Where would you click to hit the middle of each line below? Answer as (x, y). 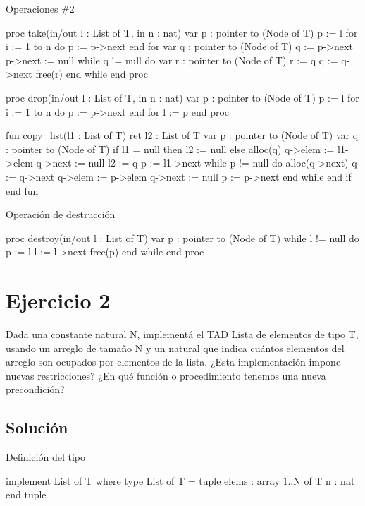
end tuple (26, 494)
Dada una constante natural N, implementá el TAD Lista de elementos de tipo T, (182, 334)
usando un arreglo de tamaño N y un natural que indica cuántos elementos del (175, 348)
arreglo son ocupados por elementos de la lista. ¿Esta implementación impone (173, 362)
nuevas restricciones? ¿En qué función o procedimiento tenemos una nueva (166, 375)
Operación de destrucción (61, 214)
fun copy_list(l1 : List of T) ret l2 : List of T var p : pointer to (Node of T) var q (182, 135)
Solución (37, 427)
